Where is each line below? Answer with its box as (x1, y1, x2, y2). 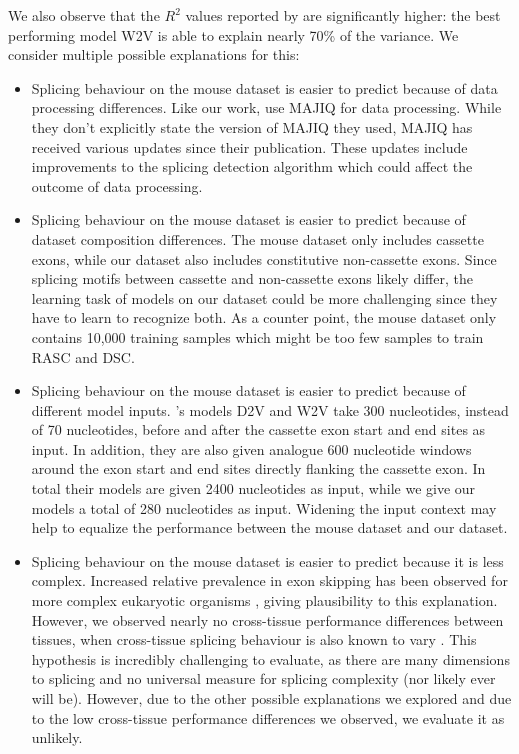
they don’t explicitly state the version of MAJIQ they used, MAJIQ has (31, 116, 473, 137)
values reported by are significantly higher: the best (185, 5, 501, 25)
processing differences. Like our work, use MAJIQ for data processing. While (31, 97, 502, 118)
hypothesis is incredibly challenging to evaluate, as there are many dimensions (31, 648, 510, 669)
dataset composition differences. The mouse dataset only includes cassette (31, 228, 484, 249)
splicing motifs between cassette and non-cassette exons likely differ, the (31, 268, 473, 289)
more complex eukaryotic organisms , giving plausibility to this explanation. (31, 590, 498, 611)
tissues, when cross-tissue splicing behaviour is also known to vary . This (31, 629, 477, 650)
